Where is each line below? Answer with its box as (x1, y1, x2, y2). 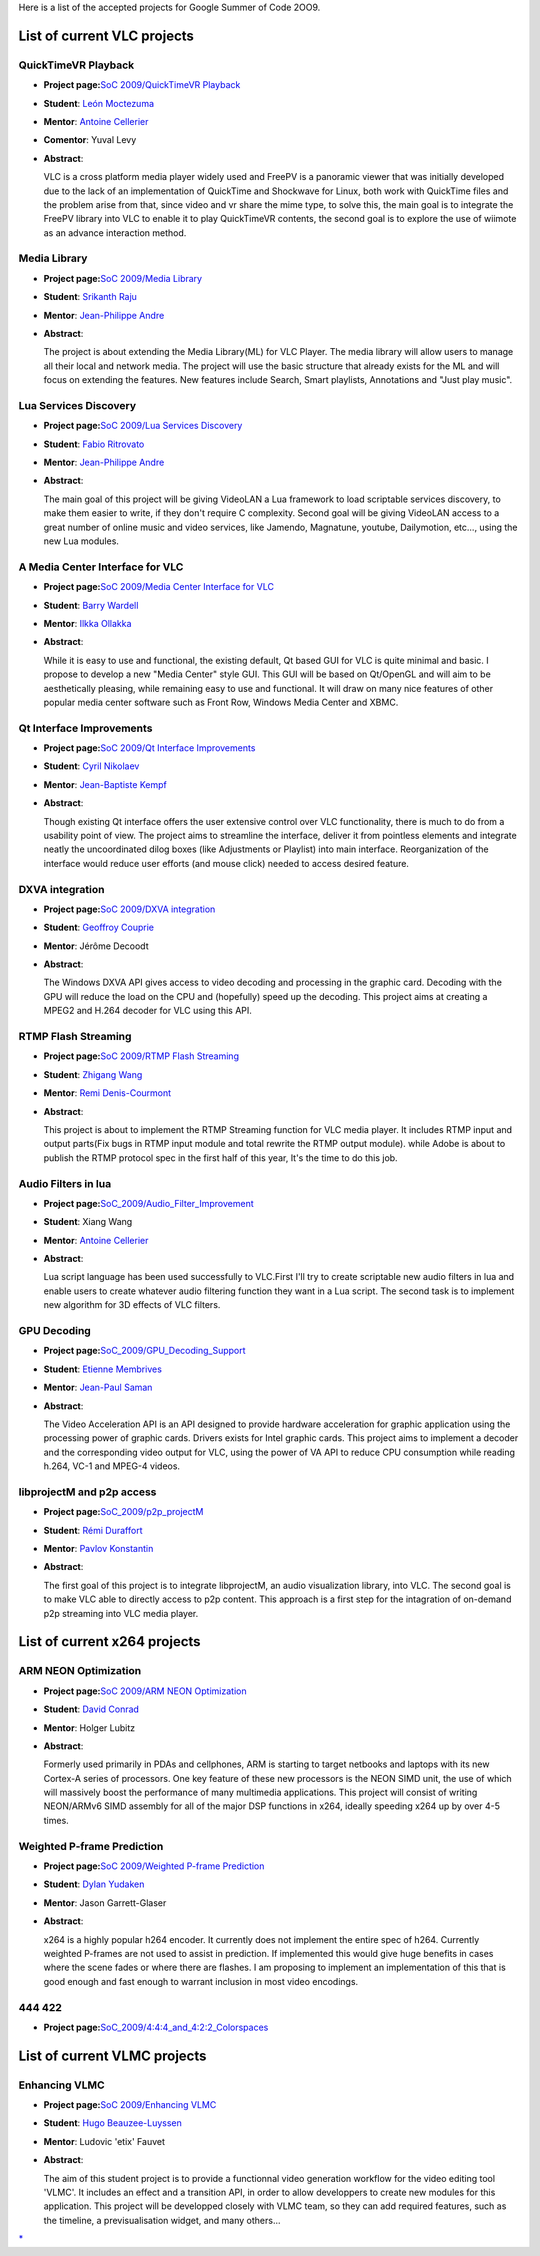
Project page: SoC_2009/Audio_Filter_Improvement (43, 1197, 254, 1209)
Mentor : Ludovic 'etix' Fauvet (43, 2135, 165, 2147)
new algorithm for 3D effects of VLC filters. (43, 1299, 221, 1311)
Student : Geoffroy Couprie (43, 921, 155, 934)
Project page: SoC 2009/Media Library (43, 272, 203, 284)
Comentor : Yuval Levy (43, 134, 137, 146)
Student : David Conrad (43, 1703, 140, 1715)
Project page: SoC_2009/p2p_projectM (43, 1506, 204, 1518)
